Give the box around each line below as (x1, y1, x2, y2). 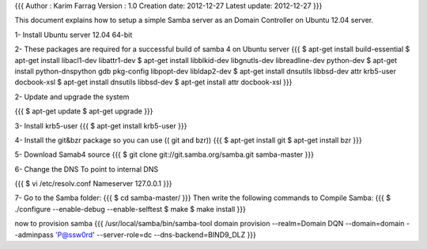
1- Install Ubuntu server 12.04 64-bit (14, 30, 133, 39)
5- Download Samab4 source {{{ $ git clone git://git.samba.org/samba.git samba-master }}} (14, 150, 314, 159)
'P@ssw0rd (55, 229, 93, 240)
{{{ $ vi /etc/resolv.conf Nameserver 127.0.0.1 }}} (14, 179, 173, 188)
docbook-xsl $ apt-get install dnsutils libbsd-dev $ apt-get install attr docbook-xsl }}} (14, 77, 293, 87)
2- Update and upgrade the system (14, 91, 130, 102)
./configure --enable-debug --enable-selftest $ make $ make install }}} (14, 204, 247, 214)
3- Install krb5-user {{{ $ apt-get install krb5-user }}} (14, 121, 187, 130)
